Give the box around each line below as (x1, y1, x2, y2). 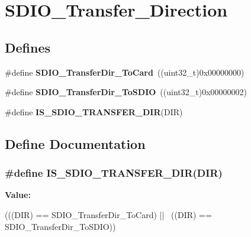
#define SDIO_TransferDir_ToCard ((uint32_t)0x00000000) (5, 66, 244, 78)
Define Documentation (5, 134, 146, 152)
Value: (5, 189, 31, 201)
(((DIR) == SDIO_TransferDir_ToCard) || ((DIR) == (5, 208, 212, 220)
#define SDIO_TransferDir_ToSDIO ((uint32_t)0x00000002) (5, 86, 247, 98)
